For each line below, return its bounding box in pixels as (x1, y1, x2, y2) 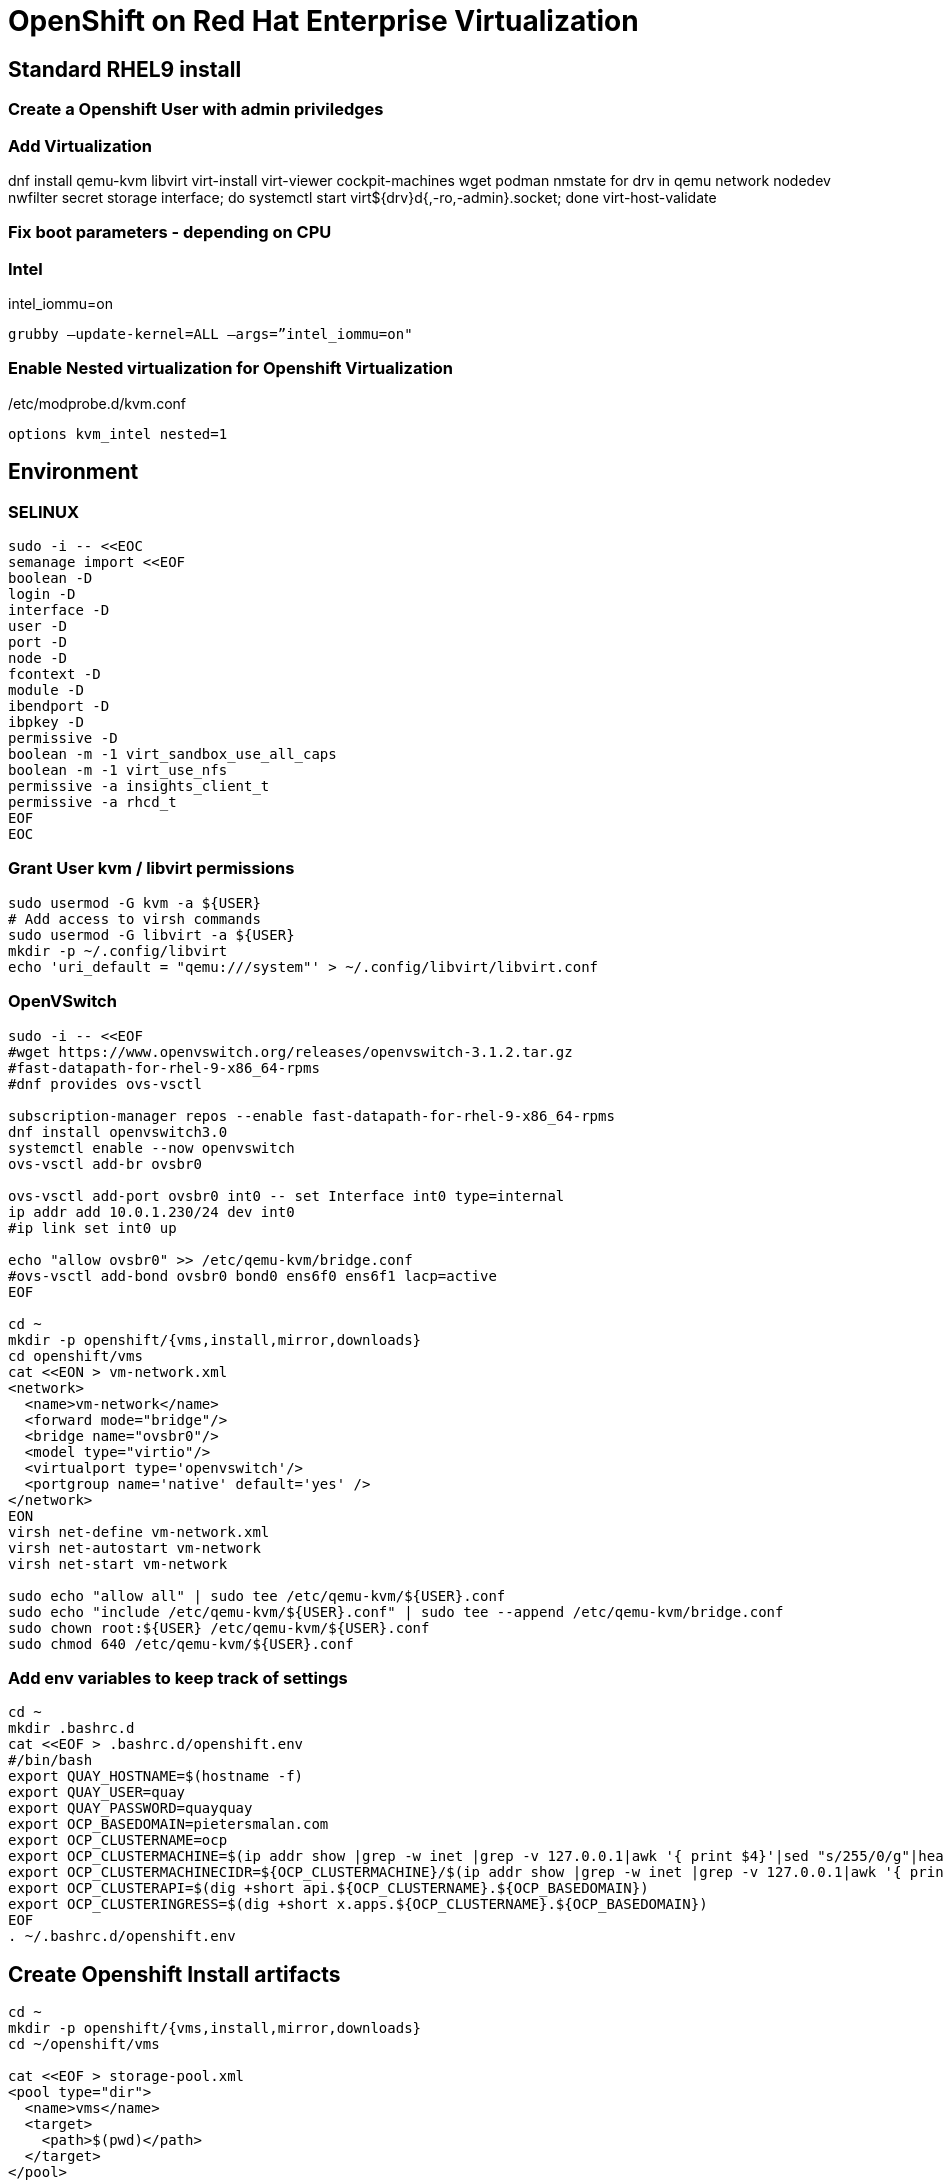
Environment (8, 459, 139, 485)
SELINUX (8, 501, 80, 522)
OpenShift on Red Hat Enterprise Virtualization (8, 4, 639, 38)
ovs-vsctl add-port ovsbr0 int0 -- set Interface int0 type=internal (8, 1187, 565, 1204)
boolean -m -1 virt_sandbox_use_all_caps (8, 746, 337, 763)
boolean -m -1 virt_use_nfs (8, 762, 228, 779)
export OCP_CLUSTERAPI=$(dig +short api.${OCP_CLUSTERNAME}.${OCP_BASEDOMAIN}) (8, 1880, 649, 1897)
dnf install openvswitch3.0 (8, 1123, 228, 1140)
